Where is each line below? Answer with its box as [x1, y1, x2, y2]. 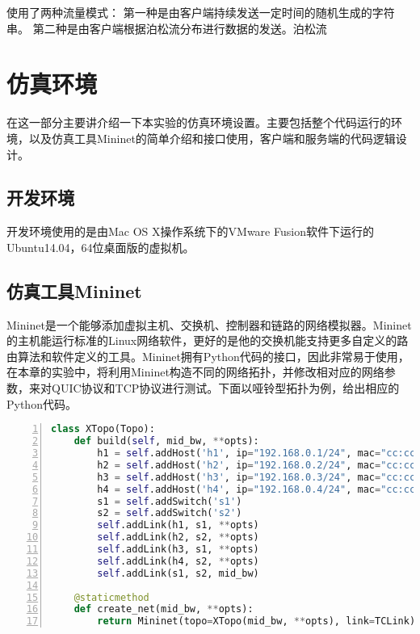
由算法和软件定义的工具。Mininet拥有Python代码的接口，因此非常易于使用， [6, 347, 409, 364]
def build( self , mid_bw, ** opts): [73, 435, 259, 447]
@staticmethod [73, 591, 149, 603]
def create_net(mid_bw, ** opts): [73, 603, 254, 615]
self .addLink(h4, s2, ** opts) [97, 555, 259, 567]
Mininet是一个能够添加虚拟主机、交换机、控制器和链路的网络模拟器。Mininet [6, 316, 412, 333]
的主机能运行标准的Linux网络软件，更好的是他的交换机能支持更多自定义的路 [6, 332, 409, 349]
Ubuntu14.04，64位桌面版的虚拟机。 [6, 238, 195, 255]
